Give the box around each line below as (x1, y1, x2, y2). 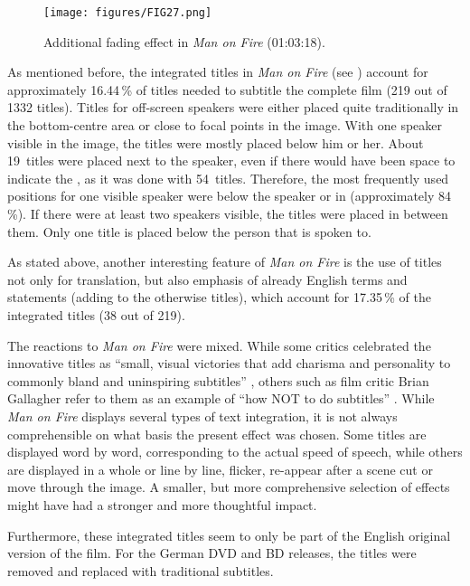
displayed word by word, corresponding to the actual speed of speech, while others (7, 442, 463, 461)
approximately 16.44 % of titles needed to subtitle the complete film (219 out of (7, 80, 447, 99)
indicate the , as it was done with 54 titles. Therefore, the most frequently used (7, 168, 449, 187)
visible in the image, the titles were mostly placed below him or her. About (7, 133, 424, 152)
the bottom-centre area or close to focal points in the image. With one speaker (7, 116, 443, 135)
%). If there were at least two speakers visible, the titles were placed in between (7, 204, 448, 222)
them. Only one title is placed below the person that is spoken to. (7, 222, 371, 241)
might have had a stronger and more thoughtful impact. (7, 495, 317, 514)
